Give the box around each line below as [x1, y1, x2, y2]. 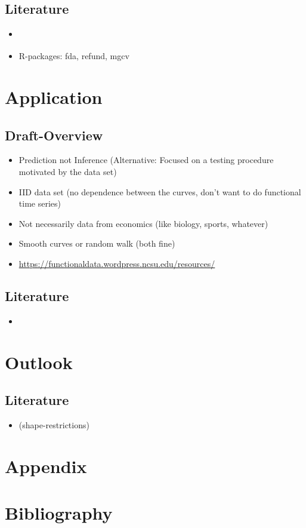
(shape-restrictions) [18, 418, 89, 431]
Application [5, 85, 103, 109]
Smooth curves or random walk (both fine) [18, 237, 175, 250]
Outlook [5, 349, 73, 374]
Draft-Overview [5, 125, 103, 144]
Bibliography [5, 501, 113, 525]
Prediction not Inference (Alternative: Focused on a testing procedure [18, 154, 274, 166]
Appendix [5, 453, 87, 478]
